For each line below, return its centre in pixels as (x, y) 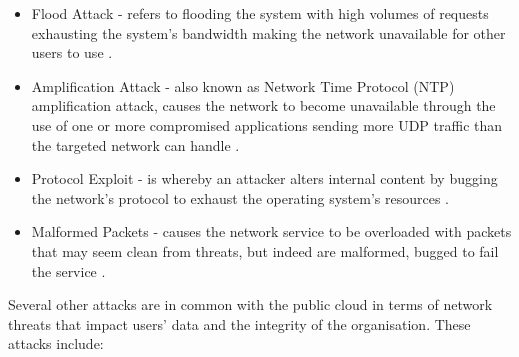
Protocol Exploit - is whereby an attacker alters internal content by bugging (264, 178)
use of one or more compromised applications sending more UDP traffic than (267, 124)
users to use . (72, 52)
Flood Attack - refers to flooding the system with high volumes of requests (260, 13)
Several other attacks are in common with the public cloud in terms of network (250, 304)
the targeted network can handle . (135, 144)
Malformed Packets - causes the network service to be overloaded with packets (271, 231)
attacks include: (56, 343)
